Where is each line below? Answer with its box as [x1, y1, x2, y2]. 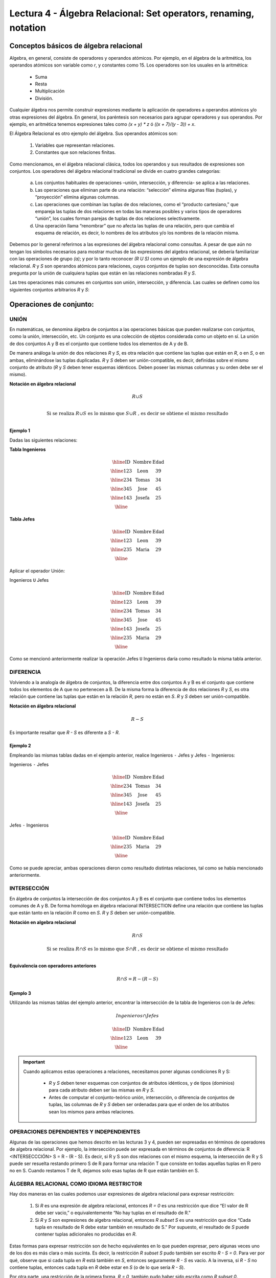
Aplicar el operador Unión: [9, 568, 65, 574]
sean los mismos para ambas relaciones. [49, 1108, 135, 1114]
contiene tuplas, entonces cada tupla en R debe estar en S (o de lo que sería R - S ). [9, 1264, 185, 1270]
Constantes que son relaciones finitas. [35, 149, 116, 155]
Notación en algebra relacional [9, 919, 76, 925]
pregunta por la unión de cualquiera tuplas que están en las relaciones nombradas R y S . [9, 270, 196, 276]
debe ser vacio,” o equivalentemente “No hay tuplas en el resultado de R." [35, 1209, 191, 1216]
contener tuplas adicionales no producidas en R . [35, 1231, 137, 1237]
